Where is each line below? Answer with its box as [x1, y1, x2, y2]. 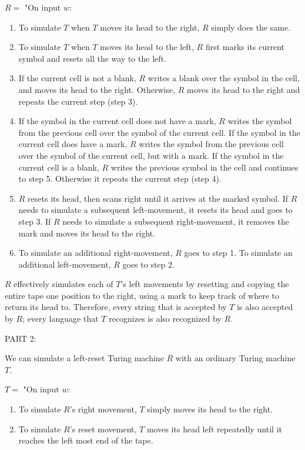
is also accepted [237, 301, 293, 313]
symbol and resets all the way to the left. [18, 52, 166, 64]
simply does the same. [211, 21, 291, 33]
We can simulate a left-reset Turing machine [5, 352, 164, 364]
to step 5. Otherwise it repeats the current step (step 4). [18, 172, 222, 185]
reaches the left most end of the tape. [18, 434, 153, 446]
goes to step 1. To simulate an [184, 246, 293, 259]
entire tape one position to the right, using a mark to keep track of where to [5, 289, 279, 301]
